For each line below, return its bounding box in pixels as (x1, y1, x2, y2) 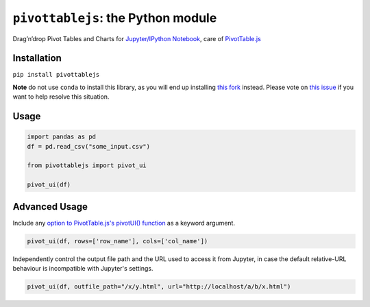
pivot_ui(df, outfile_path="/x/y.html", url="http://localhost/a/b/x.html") (27, 283, 291, 291)
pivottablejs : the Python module (12, 10, 217, 25)
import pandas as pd (27, 133, 96, 140)
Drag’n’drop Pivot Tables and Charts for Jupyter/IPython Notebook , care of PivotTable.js (12, 34, 262, 42)
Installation (12, 52, 62, 64)
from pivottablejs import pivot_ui (27, 162, 147, 169)
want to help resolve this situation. (12, 93, 110, 101)
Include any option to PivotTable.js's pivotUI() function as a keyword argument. (12, 219, 236, 227)
